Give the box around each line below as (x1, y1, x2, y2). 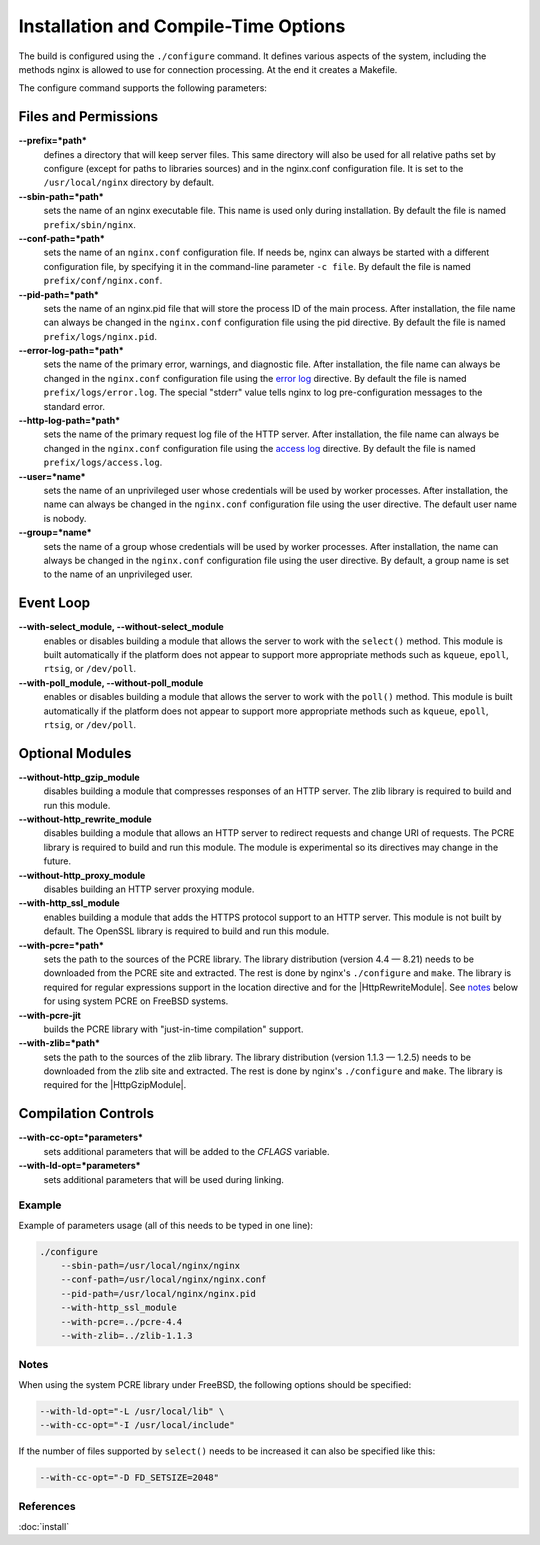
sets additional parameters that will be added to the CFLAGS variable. (43, 1145, 330, 1157)
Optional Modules (18, 745, 132, 762)
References (18, 1500, 76, 1514)
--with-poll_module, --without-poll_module (18, 676, 204, 689)
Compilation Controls (18, 1105, 155, 1122)
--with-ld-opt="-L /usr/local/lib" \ (39, 1405, 225, 1417)
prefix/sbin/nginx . (43, 218, 137, 230)
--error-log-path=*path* (18, 345, 124, 357)
